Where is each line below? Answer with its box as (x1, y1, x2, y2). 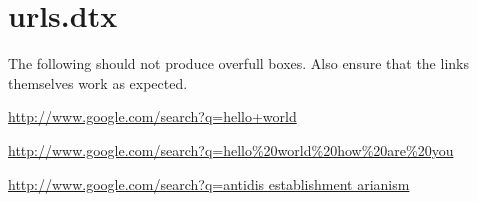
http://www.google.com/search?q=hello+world (8, 106, 297, 127)
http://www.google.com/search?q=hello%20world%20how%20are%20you (8, 139, 454, 160)
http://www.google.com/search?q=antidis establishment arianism (8, 173, 410, 194)
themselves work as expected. (8, 72, 188, 93)
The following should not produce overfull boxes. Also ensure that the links (8, 53, 469, 74)
